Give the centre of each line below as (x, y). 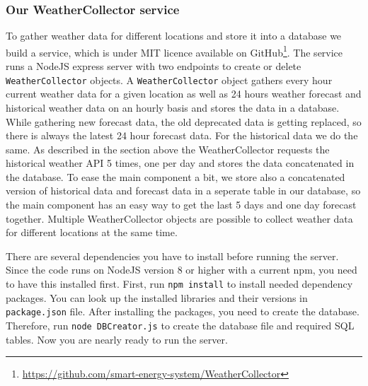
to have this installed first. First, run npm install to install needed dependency (179, 284)
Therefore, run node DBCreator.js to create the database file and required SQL (180, 325)
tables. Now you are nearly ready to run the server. (117, 339)
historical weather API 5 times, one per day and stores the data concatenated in (180, 163)
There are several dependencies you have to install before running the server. (172, 256)
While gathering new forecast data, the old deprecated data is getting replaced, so (184, 121)
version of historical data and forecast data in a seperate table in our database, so (183, 191)
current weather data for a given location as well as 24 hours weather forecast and (184, 94)
